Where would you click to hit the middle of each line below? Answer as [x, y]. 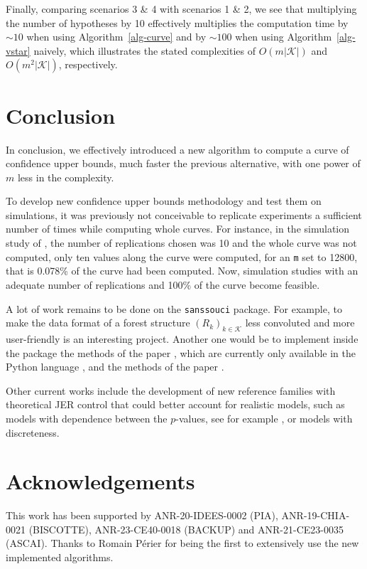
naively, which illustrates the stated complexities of [145, 50]
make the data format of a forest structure [98, 323]
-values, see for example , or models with [264, 418]
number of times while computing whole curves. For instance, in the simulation [178, 229]
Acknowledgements [100, 481]
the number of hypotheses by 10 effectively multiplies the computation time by [177, 22]
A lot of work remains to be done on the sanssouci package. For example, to [174, 308]
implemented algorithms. [60, 557]
